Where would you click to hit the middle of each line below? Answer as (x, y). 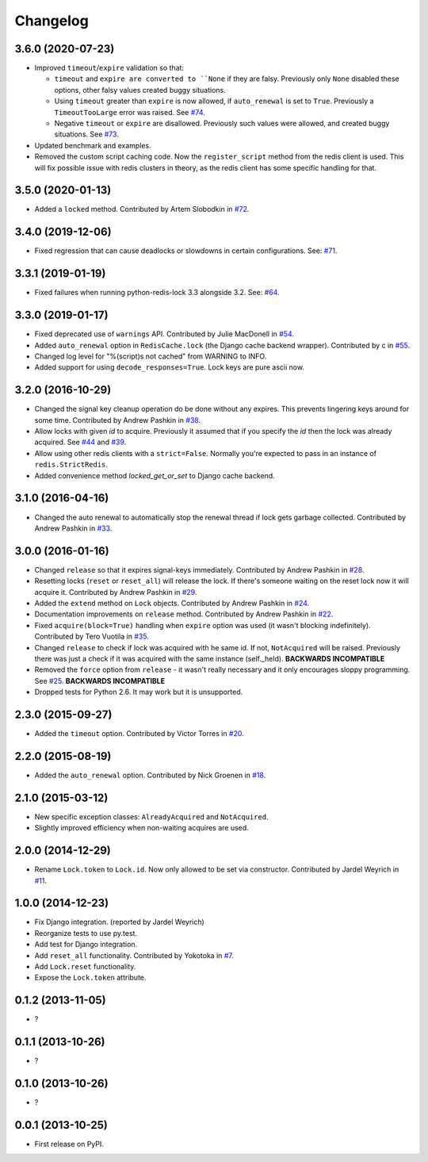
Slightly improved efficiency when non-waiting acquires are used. (141, 828)
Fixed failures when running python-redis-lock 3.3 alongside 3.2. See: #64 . (157, 293)
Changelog (52, 21)
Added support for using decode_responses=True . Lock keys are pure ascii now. (170, 367)
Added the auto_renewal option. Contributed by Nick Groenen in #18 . (150, 775)
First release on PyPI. (69, 1144)
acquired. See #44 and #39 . (80, 442)
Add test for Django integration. (86, 945)
